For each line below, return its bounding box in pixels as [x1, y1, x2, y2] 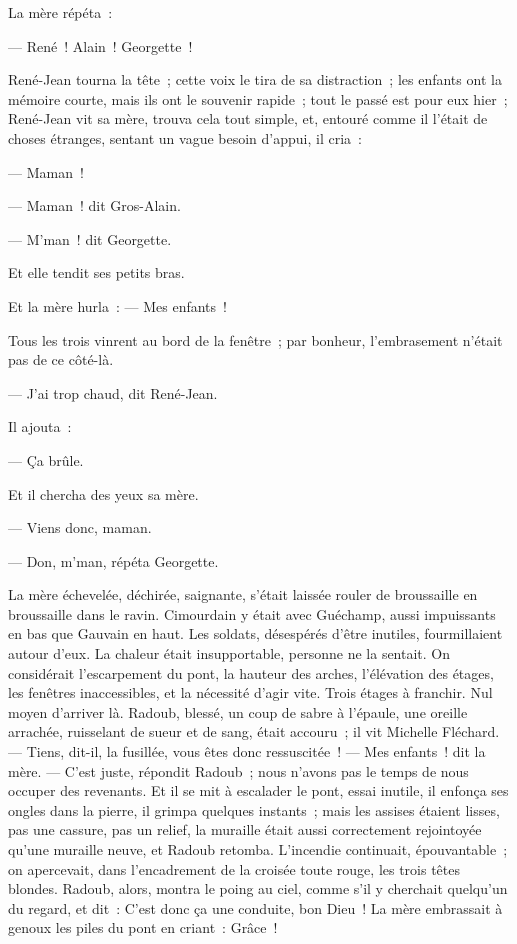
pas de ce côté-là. [8, 349, 114, 370]
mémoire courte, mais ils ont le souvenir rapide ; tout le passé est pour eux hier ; [8, 88, 508, 109]
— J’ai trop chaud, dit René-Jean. [8, 382, 218, 403]
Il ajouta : [8, 416, 72, 437]
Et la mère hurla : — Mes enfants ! [8, 295, 227, 316]
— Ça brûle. [8, 449, 84, 470]
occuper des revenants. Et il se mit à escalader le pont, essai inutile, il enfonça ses [8, 780, 509, 801]
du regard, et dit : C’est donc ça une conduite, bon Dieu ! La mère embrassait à [8, 897, 503, 918]
